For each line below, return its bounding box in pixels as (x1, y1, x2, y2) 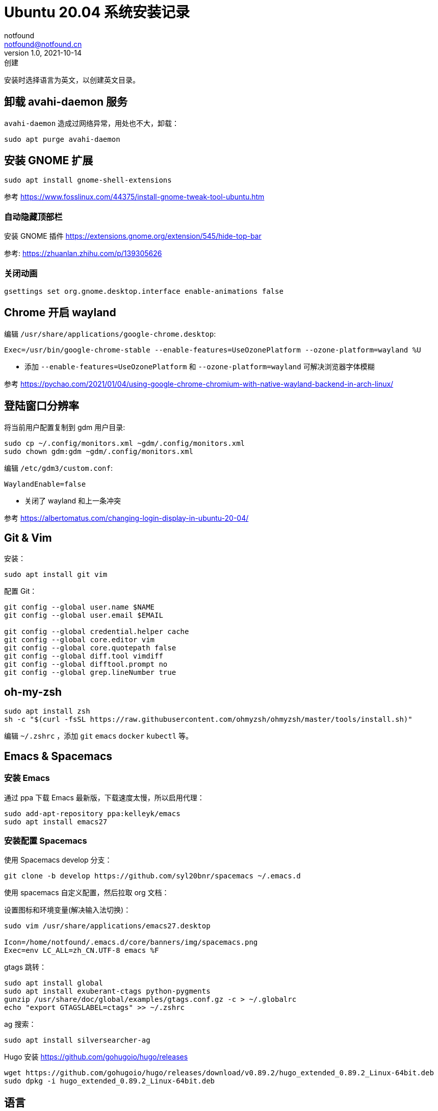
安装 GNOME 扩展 (4, 154, 93, 167)
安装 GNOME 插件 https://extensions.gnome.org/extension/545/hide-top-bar (4, 232, 262, 241)
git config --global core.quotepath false (4, 644, 176, 652)
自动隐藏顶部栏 (4, 211, 63, 222)
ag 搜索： (4, 1020, 36, 1029)
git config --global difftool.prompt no (4, 660, 168, 669)
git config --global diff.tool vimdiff (4, 652, 163, 661)
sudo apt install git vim (4, 570, 108, 579)
